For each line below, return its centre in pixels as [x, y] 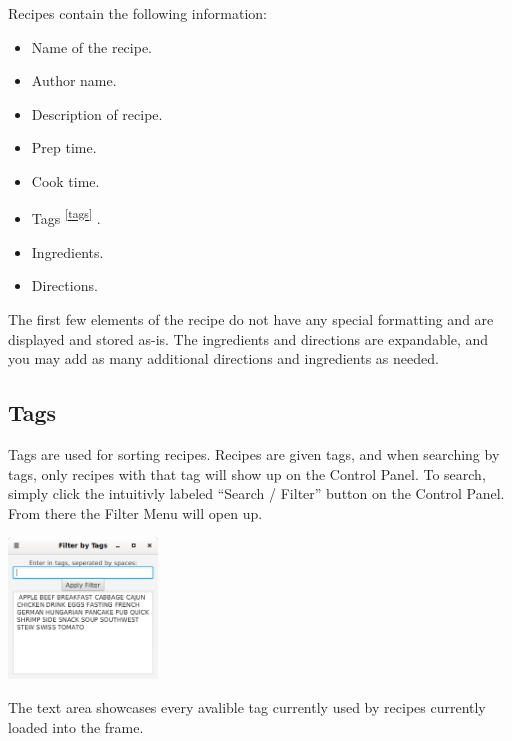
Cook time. [65, 180]
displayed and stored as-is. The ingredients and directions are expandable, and [248, 338]
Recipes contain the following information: [137, 13]
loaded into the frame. [76, 726]
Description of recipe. [97, 113]
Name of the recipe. [91, 46]
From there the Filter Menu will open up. [135, 512]
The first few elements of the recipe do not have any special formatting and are [251, 319]
